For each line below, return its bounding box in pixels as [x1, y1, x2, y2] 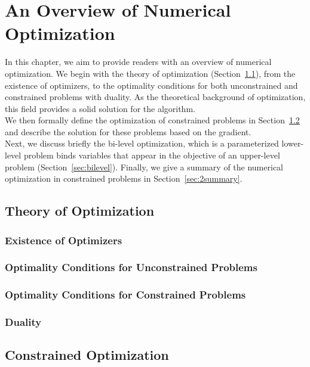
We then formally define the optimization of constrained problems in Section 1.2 [5, 114, 300, 126]
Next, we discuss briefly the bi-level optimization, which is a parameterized [5, 137, 279, 150]
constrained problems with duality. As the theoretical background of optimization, [5, 91, 306, 103]
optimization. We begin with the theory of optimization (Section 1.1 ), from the [5, 67, 296, 79]
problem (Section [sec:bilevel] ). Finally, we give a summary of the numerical [5, 160, 283, 173]
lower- [281, 137, 304, 150]
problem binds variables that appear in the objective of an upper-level [23, 149, 280, 161]
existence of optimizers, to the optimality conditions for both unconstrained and [5, 79, 298, 91]
